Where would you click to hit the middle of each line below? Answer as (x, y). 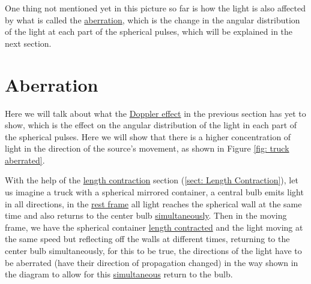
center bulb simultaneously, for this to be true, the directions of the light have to (153, 251)
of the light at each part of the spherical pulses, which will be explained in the (149, 31)
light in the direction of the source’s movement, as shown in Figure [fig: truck (147, 148)
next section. (28, 43)
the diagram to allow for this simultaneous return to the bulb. (119, 274)
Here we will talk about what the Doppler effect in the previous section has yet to (155, 113)
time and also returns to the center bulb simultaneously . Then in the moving (146, 215)
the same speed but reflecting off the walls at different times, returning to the (147, 239)
